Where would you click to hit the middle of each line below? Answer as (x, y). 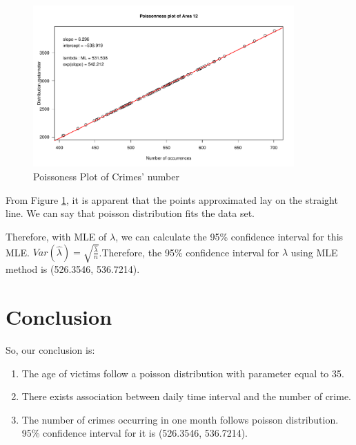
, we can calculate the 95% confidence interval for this (229, 236)
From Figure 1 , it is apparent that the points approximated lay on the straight (172, 199)
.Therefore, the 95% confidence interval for (189, 252)
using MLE (314, 252)
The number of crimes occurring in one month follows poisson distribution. (180, 419)
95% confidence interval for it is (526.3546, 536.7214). (135, 433)
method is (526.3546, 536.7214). (73, 269)
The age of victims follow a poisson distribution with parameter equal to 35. (183, 373)
